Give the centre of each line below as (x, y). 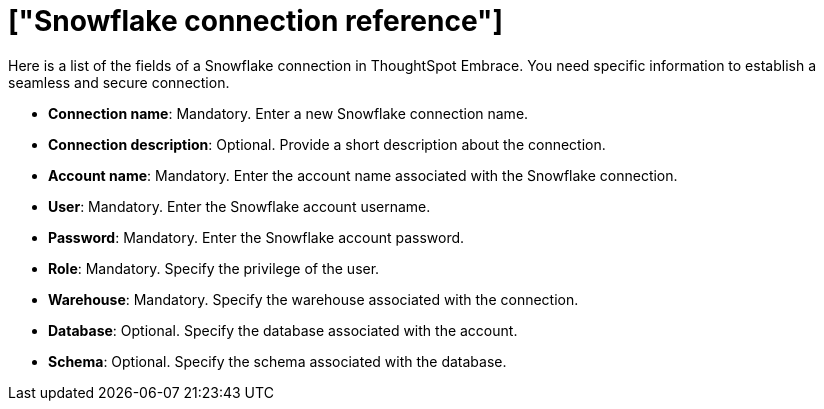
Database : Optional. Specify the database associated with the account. (283, 330)
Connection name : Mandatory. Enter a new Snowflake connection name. (288, 113)
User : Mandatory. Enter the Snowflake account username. (239, 206)
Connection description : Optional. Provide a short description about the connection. (327, 144)
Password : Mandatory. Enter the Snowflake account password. (256, 237)
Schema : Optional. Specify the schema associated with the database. (277, 361)
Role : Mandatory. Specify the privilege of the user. (214, 268)
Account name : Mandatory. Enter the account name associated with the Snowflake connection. (363, 175)
